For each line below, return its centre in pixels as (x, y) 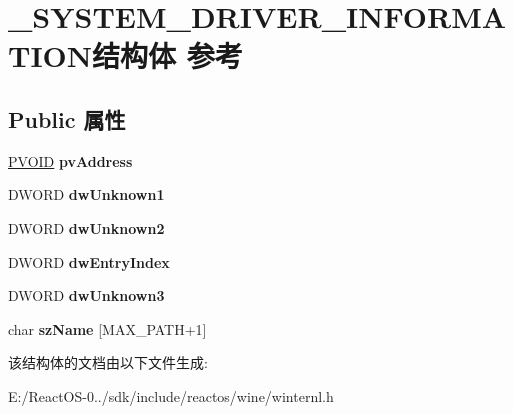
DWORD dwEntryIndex (89, 261)
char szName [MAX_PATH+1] (107, 328)
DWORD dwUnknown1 (86, 194)
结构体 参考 (167, 55)
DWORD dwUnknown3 (86, 295)
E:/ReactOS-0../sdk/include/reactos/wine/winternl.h (171, 395)
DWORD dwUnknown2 (86, 227)
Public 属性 (67, 118)
